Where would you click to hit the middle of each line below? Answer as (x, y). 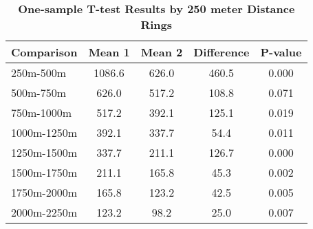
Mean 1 (109, 52)
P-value (281, 52)
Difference (222, 52)
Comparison (44, 52)
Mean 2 (162, 52)
